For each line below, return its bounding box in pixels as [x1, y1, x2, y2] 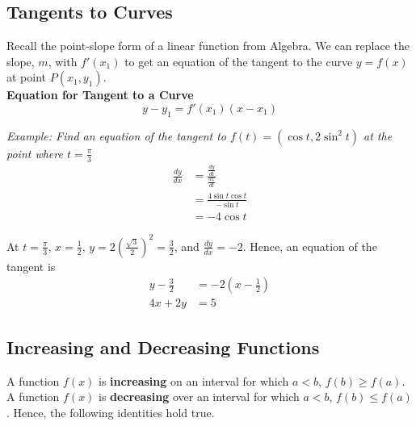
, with [48, 52, 78, 69]
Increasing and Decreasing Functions [6, 334, 320, 359]
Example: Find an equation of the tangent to [6, 127, 227, 144]
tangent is [6, 257, 56, 274]
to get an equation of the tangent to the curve [124, 52, 353, 69]
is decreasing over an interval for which [99, 388, 300, 405]
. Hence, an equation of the [242, 237, 377, 254]
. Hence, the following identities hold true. [6, 403, 215, 420]
